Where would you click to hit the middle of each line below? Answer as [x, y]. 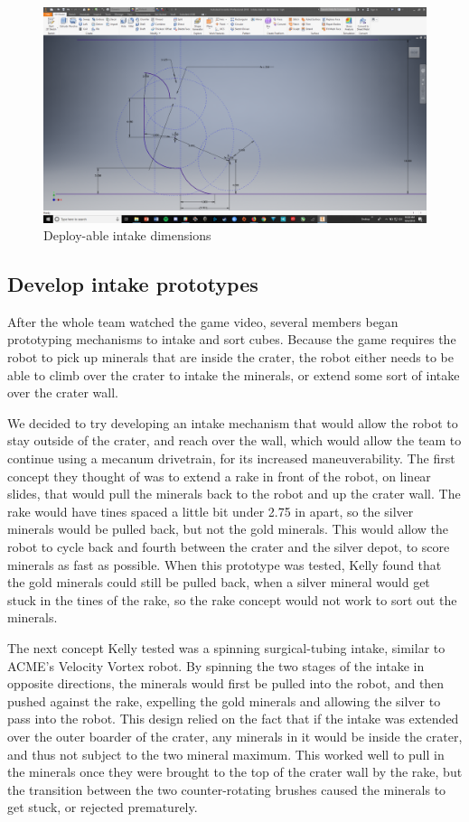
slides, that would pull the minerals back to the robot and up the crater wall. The [234, 494]
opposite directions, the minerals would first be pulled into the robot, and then [226, 683]
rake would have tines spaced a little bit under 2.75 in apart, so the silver [211, 511]
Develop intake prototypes [133, 284]
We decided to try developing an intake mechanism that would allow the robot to [233, 422]
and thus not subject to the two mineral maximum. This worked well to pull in [226, 754]
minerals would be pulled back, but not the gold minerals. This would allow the [228, 529]
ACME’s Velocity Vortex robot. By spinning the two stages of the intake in [216, 665]
